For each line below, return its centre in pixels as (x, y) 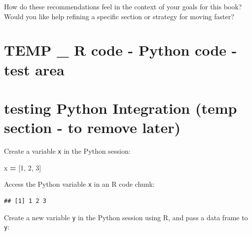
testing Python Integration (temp (121, 108)
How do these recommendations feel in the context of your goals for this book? (123, 6)
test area (34, 69)
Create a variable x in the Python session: (67, 151)
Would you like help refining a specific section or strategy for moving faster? (119, 16)
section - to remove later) (92, 127)
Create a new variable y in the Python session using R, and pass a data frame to (126, 217)
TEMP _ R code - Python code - (121, 50)
